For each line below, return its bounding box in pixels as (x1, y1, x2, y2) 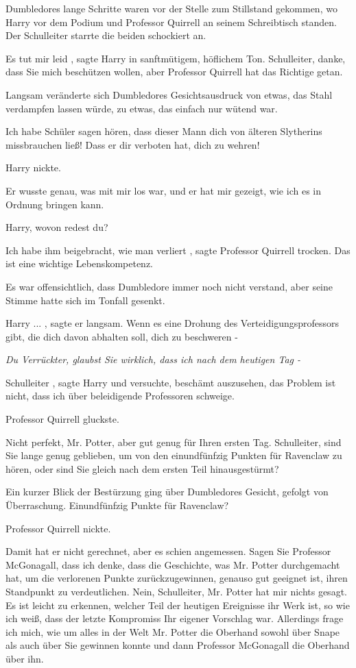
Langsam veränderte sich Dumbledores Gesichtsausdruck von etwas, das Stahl (5, 87, 333, 101)
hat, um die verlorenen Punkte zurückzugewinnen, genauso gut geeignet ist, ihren (5, 571, 348, 585)
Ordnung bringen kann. (5, 197, 104, 211)
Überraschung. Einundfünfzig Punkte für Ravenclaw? (5, 498, 229, 512)
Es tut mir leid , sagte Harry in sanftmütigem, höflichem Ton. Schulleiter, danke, (5, 51, 346, 65)
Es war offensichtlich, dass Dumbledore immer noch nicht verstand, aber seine (5, 279, 333, 293)
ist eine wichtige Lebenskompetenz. (5, 256, 153, 271)
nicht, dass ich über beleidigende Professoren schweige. (5, 388, 235, 403)
